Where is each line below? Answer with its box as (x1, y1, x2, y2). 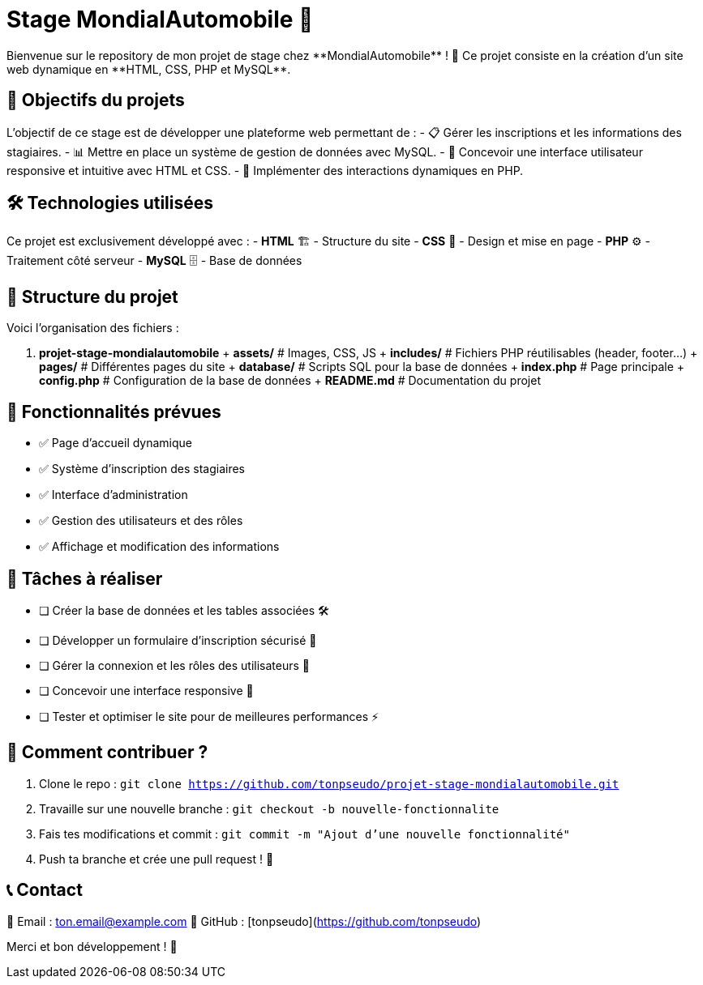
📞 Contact (6, 880, 83, 901)
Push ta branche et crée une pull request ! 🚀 (39, 851, 274, 866)
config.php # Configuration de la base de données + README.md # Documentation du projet (39, 373, 541, 388)
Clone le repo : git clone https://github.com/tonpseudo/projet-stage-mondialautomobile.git (39, 776, 619, 791)
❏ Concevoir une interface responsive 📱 (39, 683, 254, 697)
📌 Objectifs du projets (6, 90, 185, 111)
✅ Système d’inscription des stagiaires (39, 462, 245, 476)
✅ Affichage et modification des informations (39, 539, 280, 554)
